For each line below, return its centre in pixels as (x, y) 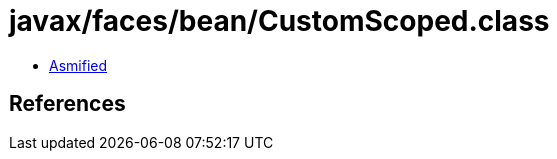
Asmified (78, 65)
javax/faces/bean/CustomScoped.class (279, 21)
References (67, 104)
